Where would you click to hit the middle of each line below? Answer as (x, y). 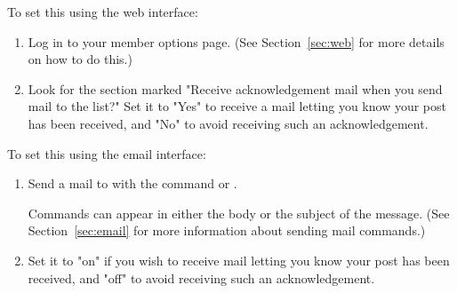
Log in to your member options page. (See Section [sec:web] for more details (236, 41)
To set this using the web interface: (103, 12)
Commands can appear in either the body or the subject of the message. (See (239, 213)
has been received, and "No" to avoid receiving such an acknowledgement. (228, 123)
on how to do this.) (80, 59)
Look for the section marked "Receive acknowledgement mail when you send (235, 88)
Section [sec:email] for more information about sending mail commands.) (227, 230)
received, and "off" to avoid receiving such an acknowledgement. (201, 277)
